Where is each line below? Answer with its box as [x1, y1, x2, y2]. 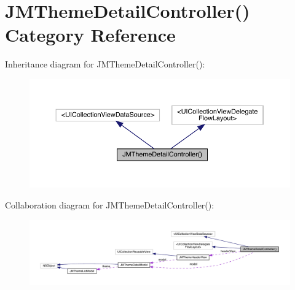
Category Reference [5, 22, 176, 47]
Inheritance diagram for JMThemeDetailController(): [5, 58, 205, 71]
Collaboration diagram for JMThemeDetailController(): [5, 198, 214, 211]
